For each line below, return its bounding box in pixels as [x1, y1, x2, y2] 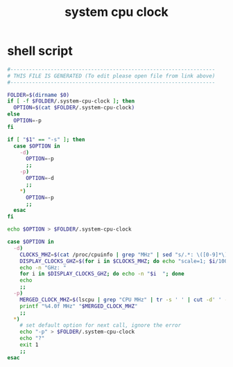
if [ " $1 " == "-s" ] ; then [7, 136, 85, 143]
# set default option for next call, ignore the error [19, 322, 182, 329]
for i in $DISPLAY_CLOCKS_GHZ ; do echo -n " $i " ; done [19, 271, 185, 278]
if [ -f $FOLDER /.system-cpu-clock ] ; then [7, 98, 135, 105]
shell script [7, 43, 73, 59]
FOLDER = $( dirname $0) [7, 91, 70, 98]
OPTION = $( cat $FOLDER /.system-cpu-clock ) [13, 105, 135, 111]
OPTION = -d [25, 174, 54, 182]
